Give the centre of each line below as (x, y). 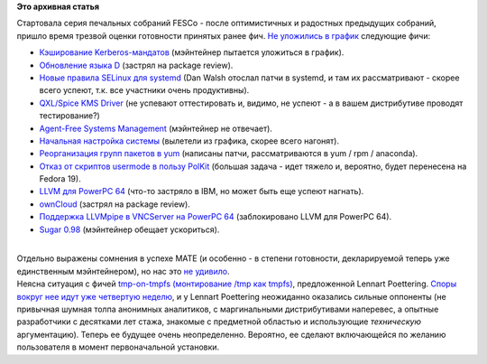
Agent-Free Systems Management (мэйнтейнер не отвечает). (156, 128)
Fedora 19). (60, 179)
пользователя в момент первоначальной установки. (118, 347)
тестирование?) (70, 116)
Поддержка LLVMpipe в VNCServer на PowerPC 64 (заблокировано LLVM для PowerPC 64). (216, 217)
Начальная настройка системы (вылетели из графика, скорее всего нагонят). (189, 141)
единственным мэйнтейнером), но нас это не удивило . (123, 271)
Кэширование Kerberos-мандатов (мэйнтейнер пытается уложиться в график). (192, 52)
